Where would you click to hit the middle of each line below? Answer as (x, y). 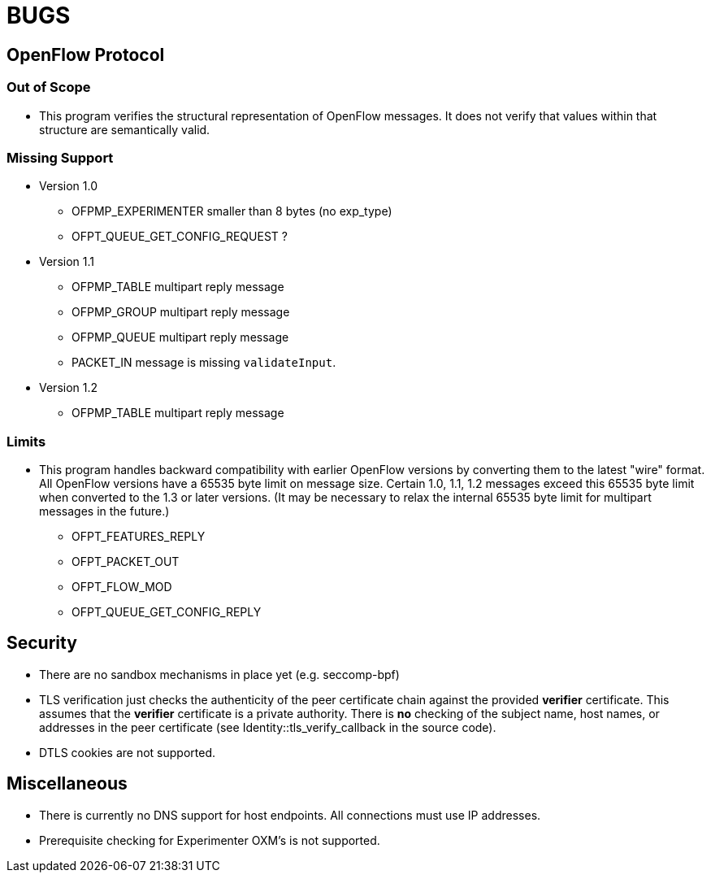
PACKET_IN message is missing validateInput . (204, 363)
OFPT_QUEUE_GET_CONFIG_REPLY (167, 612)
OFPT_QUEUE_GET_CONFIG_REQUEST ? (180, 237)
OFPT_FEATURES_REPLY (139, 537)
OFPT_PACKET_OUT (126, 562)
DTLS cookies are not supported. (127, 752)
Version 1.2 (69, 388)
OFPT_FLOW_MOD (122, 587)
